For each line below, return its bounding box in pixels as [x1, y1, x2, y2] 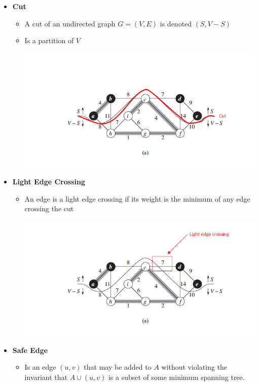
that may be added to [84, 362, 152, 372]
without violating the [161, 362, 228, 372]
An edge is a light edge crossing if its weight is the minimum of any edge [24, 193, 250, 204]
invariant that [24, 371, 68, 382]
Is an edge [24, 362, 56, 372]
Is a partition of [24, 35, 74, 46]
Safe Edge [12, 344, 48, 355]
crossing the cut [24, 203, 74, 214]
